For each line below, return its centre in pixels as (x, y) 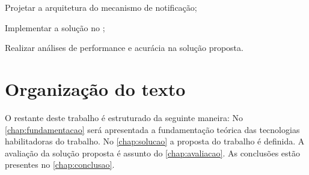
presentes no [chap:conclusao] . (60, 165)
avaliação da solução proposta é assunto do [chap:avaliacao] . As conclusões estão (153, 153)
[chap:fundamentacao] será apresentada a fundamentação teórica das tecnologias (152, 129)
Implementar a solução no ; (55, 27)
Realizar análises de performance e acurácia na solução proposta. (124, 48)
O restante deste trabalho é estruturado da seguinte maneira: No (124, 117)
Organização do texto (95, 88)
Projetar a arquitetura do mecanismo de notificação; (101, 7)
